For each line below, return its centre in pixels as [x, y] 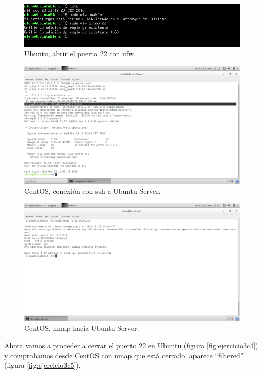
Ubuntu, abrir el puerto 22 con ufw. [80, 54]
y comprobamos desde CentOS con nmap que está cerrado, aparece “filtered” [124, 355]
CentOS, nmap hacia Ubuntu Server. [82, 328]
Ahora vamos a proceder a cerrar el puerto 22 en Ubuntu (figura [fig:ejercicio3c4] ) [131, 345]
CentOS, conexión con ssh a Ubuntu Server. [93, 191]
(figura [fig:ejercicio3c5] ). [42, 365]
